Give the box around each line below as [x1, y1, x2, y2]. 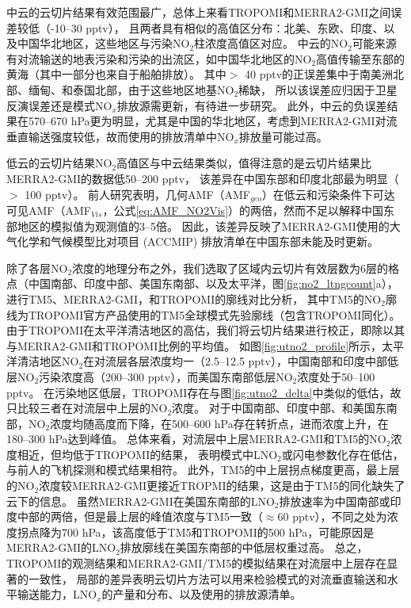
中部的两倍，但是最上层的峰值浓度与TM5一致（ [17, 508, 263, 525]
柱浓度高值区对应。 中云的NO [194, 35, 348, 52]
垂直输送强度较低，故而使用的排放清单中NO [6, 128, 234, 144]
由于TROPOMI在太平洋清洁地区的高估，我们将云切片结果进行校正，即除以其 [6, 322, 405, 338]
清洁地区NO [17, 353, 79, 369]
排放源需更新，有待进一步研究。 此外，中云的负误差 [116, 97, 387, 113]
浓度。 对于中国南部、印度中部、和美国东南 [172, 400, 398, 416]
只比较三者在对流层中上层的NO [6, 400, 168, 416]
